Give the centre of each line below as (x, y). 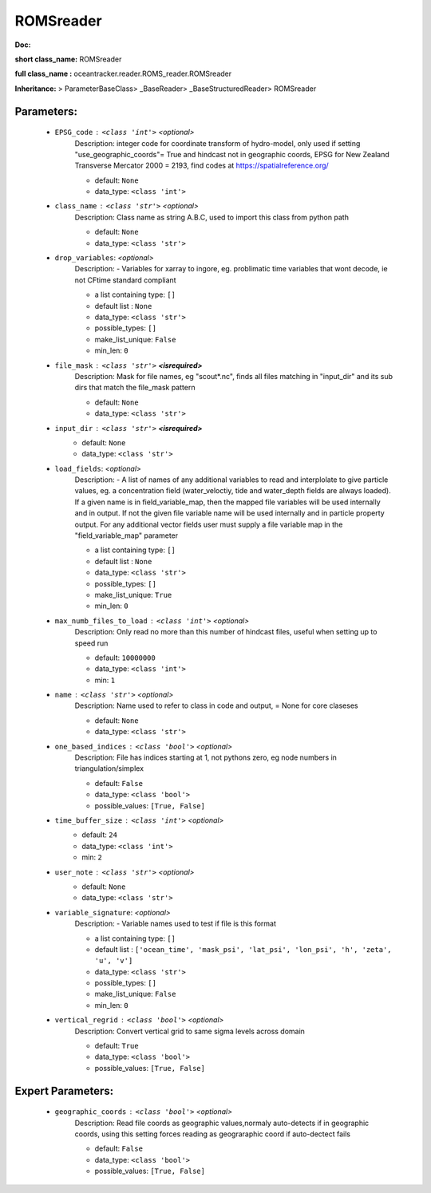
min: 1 (105, 680)
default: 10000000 (125, 658)
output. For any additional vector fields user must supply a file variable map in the (209, 524)
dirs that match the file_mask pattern (135, 388)
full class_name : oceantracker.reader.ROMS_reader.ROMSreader (123, 74)
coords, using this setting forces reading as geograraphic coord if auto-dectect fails (213, 1134)
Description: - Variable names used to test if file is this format (176, 924)
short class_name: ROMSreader (68, 59)
